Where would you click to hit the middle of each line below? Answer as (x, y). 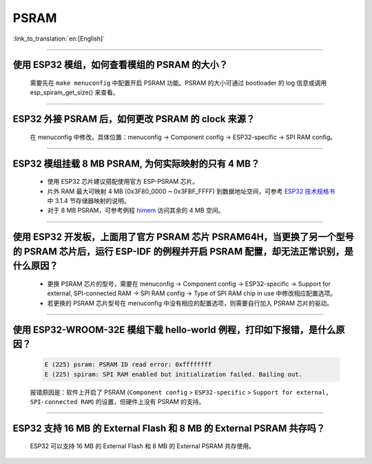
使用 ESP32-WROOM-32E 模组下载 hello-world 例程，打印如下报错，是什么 (174, 329)
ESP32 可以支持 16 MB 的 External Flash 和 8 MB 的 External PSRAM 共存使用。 (142, 446)
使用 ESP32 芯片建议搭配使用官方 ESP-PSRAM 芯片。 (123, 182)
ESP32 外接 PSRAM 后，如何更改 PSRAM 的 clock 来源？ (134, 119)
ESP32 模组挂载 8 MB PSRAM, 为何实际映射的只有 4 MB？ (136, 164)
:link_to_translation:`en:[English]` (59, 39)
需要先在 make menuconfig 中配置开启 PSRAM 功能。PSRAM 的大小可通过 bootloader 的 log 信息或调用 (178, 83)
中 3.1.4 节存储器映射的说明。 (89, 200)
